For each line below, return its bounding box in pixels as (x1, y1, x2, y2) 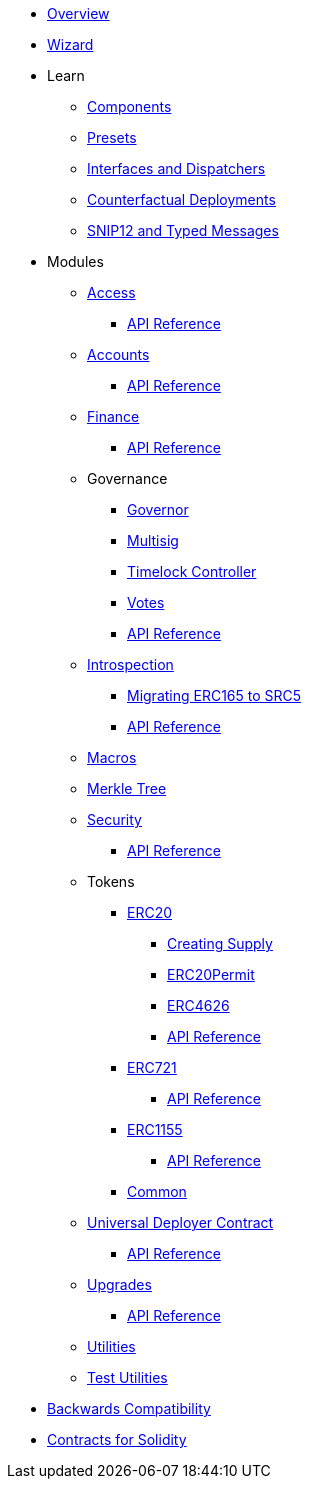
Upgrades (87, 1276, 152, 1293)
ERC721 (127, 1059, 177, 1076)
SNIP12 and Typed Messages (87, 222, 279, 239)
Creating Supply (167, 935, 273, 952)
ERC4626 (167, 997, 230, 1014)
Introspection (87, 656, 174, 673)
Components (87, 98, 172, 115)
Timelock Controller (127, 563, 257, 580)
